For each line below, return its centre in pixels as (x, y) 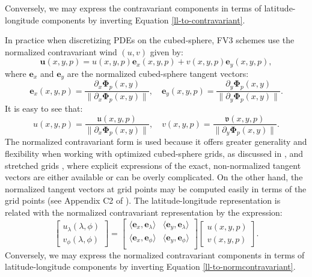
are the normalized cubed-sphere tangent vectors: (158, 73)
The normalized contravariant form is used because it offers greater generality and (156, 142)
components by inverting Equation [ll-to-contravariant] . (143, 20)
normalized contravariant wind (61, 51)
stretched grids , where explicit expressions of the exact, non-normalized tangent (153, 165)
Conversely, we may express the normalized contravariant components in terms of (155, 254)
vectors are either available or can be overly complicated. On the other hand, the (154, 177)
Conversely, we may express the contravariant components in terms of (133, 8)
